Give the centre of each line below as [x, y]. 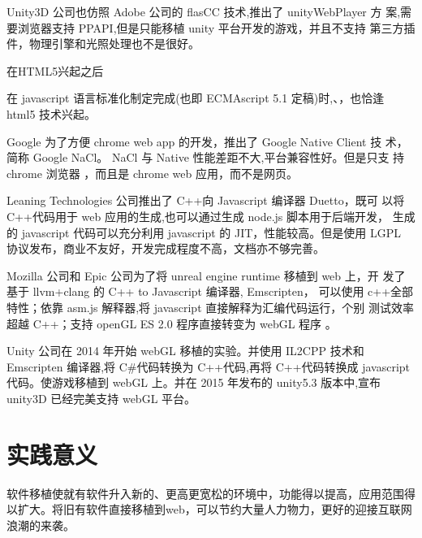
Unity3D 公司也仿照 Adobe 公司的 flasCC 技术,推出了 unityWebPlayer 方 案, [204, 11]
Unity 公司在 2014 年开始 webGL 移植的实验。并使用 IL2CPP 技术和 [185, 351]
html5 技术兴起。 [52, 113]
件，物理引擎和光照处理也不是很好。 [103, 43]
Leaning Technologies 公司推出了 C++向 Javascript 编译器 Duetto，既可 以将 [206, 200]
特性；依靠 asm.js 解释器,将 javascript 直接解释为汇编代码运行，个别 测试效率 [210, 307]
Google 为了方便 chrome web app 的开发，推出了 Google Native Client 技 [194, 141]
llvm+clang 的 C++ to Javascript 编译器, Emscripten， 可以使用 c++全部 [223, 291]
